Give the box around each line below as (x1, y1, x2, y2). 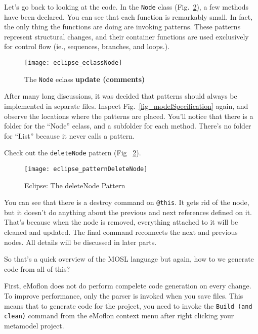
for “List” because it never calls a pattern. (4, 130, 135, 141)
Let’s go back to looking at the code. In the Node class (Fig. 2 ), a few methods (4, 2, 249, 12)
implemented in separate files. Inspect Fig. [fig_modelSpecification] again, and (4, 100, 248, 111)
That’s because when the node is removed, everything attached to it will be (4, 217, 238, 227)
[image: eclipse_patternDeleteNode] (24, 165, 148, 173)
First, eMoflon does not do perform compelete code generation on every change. (4, 280, 251, 291)
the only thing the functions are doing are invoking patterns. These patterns (4, 21, 241, 32)
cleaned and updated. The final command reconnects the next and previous (4, 227, 238, 237)
